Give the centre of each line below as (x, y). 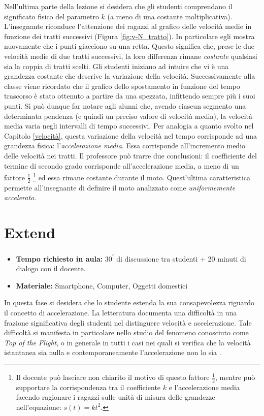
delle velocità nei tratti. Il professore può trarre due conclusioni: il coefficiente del (130, 155)
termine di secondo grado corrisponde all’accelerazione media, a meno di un (122, 165)
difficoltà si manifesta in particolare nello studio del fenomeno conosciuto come (126, 332)
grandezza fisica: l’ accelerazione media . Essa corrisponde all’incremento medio (125, 146)
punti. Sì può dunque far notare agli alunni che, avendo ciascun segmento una (125, 105)
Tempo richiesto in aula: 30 (64, 258)
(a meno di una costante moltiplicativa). (170, 16)
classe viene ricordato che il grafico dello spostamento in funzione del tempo (122, 86)
